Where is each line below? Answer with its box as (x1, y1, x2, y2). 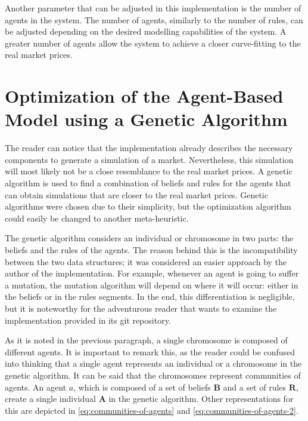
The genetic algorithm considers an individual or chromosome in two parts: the (5, 232, 294, 244)
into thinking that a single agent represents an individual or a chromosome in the (5, 357, 302, 370)
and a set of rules (223, 380, 287, 393)
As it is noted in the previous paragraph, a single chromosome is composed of (5, 334, 288, 346)
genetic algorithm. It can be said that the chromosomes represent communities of (5, 368, 301, 381)
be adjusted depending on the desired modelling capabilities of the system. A (5, 25, 287, 38)
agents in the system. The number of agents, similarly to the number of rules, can (5, 13, 303, 26)
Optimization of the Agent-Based (5, 84, 284, 108)
